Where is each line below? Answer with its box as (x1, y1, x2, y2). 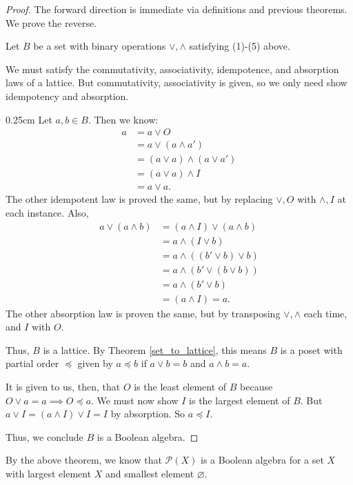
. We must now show (91, 393, 179, 407)
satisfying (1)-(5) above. (189, 39, 290, 53)
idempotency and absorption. (6, 88, 129, 103)
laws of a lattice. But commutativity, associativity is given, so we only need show (6, 75, 347, 90)
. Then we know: (88, 112, 159, 126)
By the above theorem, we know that (6, 453, 162, 467)
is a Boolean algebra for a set (201, 453, 324, 467)
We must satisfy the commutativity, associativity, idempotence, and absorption (6, 61, 339, 76)
